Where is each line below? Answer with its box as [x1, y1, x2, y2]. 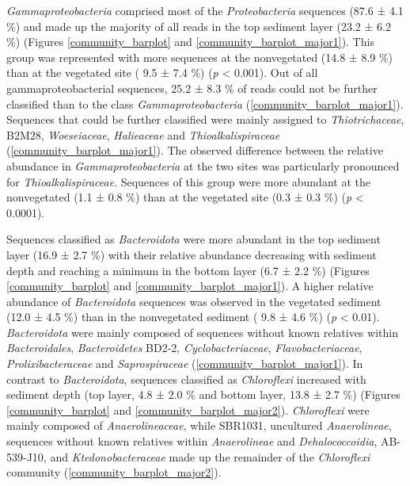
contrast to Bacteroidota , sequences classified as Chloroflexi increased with [6, 370, 366, 387]
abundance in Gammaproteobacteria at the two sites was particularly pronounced [6, 157, 400, 174]
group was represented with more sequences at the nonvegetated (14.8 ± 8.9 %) [6, 48, 393, 65]
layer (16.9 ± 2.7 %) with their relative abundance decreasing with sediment [6, 246, 377, 262]
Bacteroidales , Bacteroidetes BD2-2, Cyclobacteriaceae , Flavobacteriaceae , [6, 339, 363, 356]
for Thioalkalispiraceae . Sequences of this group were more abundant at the [6, 173, 370, 189]
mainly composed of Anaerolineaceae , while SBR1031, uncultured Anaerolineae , [6, 417, 392, 434]
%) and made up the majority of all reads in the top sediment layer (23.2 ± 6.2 [6, 17, 391, 34]
